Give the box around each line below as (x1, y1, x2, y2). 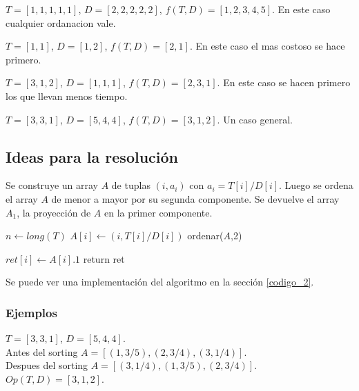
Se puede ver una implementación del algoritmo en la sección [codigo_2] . (6, 274, 314, 289)
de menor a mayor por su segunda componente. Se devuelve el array (51, 191, 340, 205)
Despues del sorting (6, 358, 88, 372)
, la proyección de (17, 205, 91, 219)
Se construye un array (6, 178, 98, 192)
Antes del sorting (6, 344, 78, 359)
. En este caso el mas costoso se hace (189, 39, 345, 53)
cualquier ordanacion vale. (6, 15, 116, 30)
